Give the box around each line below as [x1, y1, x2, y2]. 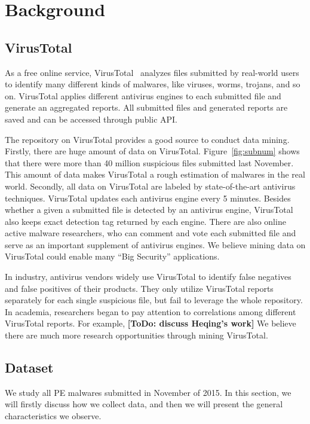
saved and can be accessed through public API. [5, 112, 178, 125]
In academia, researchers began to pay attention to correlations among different [5, 305, 296, 318]
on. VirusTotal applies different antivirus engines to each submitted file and [5, 89, 281, 102]
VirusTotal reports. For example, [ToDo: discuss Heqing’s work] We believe [5, 317, 296, 330]
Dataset [5, 358, 54, 377]
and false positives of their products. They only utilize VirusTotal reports [5, 282, 274, 294]
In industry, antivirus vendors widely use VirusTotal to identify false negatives [5, 270, 291, 283]
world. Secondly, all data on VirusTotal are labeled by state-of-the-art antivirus [5, 179, 296, 192]
